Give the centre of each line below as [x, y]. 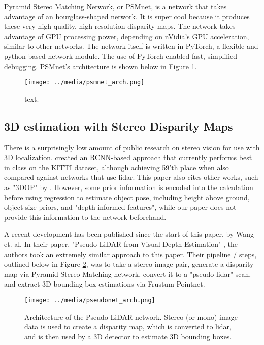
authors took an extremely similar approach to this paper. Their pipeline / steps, [130, 254]
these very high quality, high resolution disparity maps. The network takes [120, 26]
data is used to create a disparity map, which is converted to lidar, [128, 326]
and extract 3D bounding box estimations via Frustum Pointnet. [105, 284]
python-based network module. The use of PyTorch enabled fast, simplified [121, 56]
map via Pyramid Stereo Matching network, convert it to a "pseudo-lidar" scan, [128, 274]
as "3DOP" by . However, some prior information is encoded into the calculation [129, 187]
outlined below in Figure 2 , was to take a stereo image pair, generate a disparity [129, 264]
